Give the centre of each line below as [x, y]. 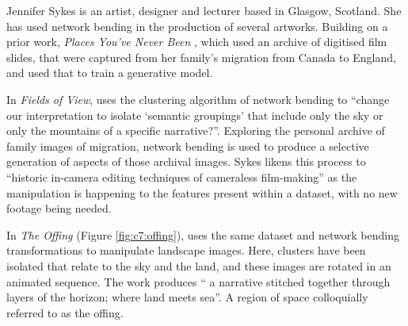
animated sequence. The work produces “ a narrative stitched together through [198, 281]
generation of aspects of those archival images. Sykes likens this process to [186, 161]
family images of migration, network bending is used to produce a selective [188, 146]
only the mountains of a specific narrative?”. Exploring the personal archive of [196, 130]
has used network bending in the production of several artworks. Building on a [197, 26]
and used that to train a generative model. [110, 73]
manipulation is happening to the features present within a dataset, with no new [202, 192]
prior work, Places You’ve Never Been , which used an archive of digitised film [197, 42]
